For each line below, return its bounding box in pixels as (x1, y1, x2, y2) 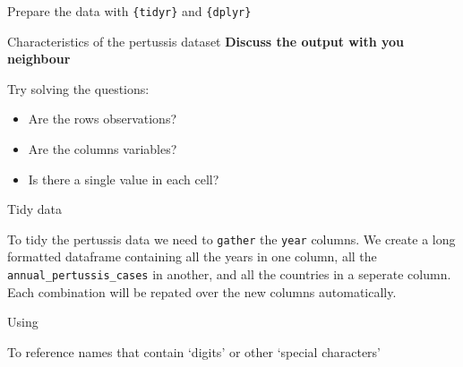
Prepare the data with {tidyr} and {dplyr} (7, 2, 252, 20)
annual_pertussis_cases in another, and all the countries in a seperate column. (7, 265, 451, 284)
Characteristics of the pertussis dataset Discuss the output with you (7, 31, 404, 50)
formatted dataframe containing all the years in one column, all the (7, 247, 377, 266)
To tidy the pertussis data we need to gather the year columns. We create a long (7, 229, 456, 248)
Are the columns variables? (28, 140, 177, 158)
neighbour (7, 49, 71, 68)
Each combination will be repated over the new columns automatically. (7, 282, 397, 301)
